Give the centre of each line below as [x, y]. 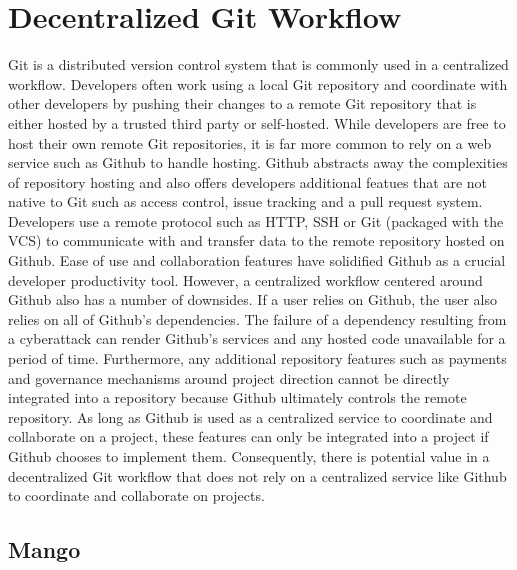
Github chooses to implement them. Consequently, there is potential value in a [249, 456]
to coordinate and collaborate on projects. [136, 495]
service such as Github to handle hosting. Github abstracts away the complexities [258, 162]
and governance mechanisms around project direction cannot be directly [229, 377]
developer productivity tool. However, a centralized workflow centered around [245, 279]
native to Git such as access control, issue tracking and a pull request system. [245, 201]
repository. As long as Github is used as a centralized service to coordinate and [250, 416]
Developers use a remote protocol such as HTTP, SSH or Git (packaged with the [256, 220]
